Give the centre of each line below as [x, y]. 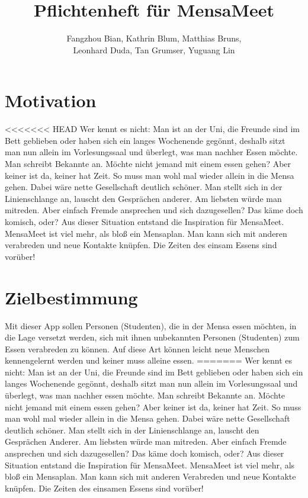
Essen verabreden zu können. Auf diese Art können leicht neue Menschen [137, 348]
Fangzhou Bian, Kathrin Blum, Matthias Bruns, [154, 38]
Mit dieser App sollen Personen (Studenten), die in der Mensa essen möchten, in [151, 325]
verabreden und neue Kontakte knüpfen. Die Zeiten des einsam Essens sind [141, 245]
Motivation [51, 100]
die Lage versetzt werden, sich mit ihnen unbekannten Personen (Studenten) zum [152, 337]
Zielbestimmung [71, 297]
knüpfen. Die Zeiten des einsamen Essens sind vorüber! [104, 488]
